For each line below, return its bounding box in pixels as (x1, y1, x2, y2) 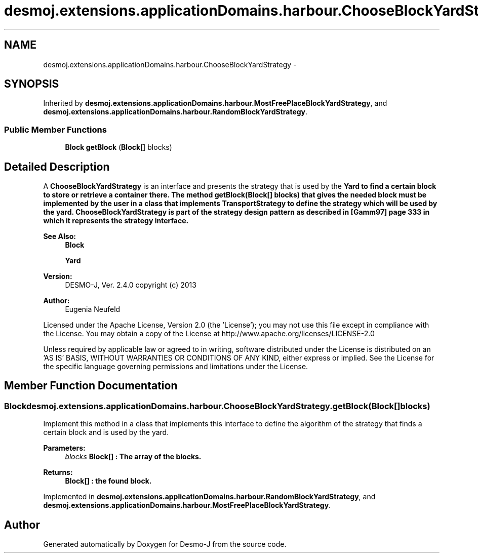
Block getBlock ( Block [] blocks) (65, 143, 172, 152)
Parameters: (43, 444, 86, 453)
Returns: (43, 468, 73, 477)
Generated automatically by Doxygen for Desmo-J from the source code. (43, 540, 287, 549)
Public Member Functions (4, 124, 107, 135)
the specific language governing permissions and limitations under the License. (43, 362, 308, 371)
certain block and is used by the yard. (43, 428, 169, 437)
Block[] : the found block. (65, 476, 152, 486)
